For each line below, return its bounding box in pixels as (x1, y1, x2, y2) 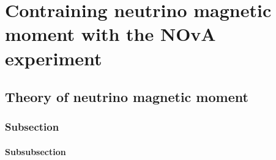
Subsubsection (5, 145, 66, 158)
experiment (5, 45, 102, 70)
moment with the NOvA (5, 21, 216, 46)
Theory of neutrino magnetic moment (5, 87, 248, 106)
